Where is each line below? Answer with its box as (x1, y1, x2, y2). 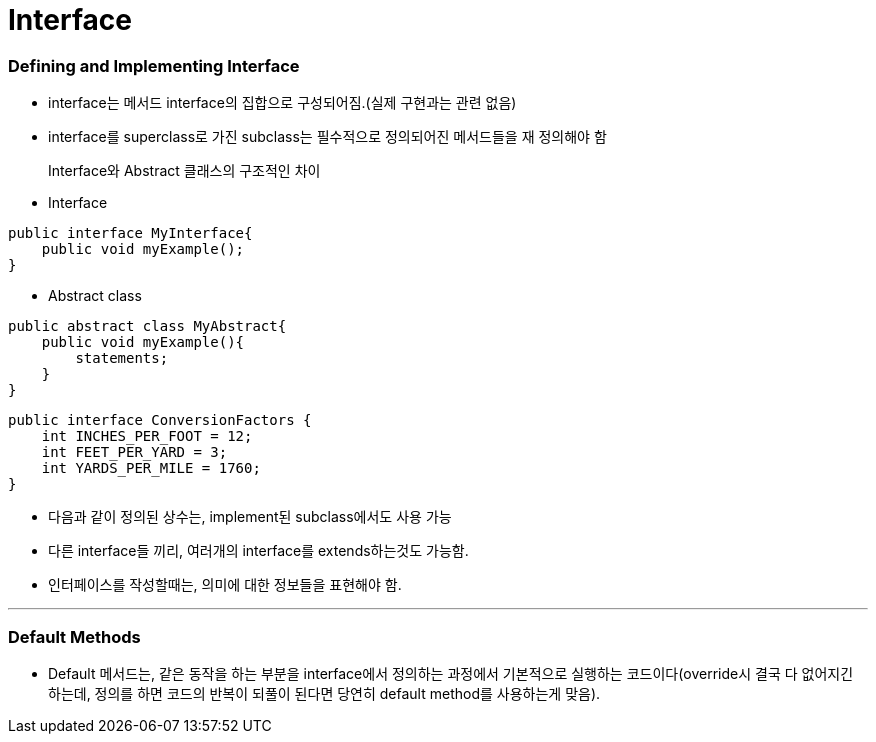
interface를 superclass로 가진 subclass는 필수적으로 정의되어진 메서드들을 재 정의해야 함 (48, 128, 607, 146)
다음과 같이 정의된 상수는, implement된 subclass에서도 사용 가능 (48, 508, 452, 526)
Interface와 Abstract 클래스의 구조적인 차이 (48, 162, 321, 180)
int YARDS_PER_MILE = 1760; (41, 460, 261, 477)
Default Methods (8, 626, 141, 647)
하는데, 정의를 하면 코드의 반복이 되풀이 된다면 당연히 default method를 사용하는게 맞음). (48, 684, 601, 702)
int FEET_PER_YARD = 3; (41, 444, 228, 461)
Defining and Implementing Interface (8, 55, 300, 76)
